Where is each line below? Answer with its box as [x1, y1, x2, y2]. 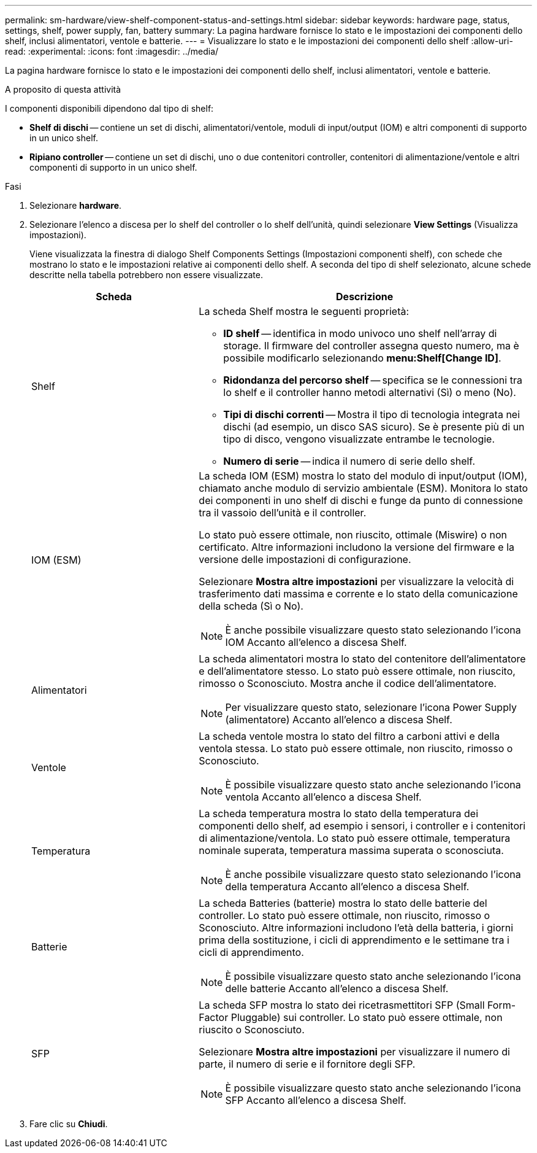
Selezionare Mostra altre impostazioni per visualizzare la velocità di [199, 575, 514, 588]
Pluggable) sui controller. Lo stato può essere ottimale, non [230, 1011, 503, 1023]
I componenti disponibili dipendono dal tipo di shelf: [5, 103, 214, 114]
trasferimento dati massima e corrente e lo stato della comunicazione [199, 588, 518, 600]
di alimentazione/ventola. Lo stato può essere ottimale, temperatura [199, 832, 511, 844]
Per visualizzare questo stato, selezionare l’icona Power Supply [225, 701, 517, 713]
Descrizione [336, 290, 394, 303]
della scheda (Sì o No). [199, 600, 303, 612]
